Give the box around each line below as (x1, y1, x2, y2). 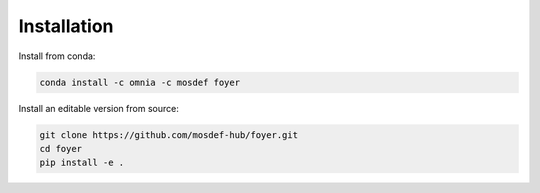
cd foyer (39, 143, 83, 154)
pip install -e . (39, 157, 125, 169)
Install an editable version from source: (18, 102, 179, 114)
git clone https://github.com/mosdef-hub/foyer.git (39, 129, 299, 140)
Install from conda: (18, 50, 96, 62)
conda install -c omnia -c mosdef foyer (39, 76, 240, 88)
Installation (18, 15, 114, 37)
